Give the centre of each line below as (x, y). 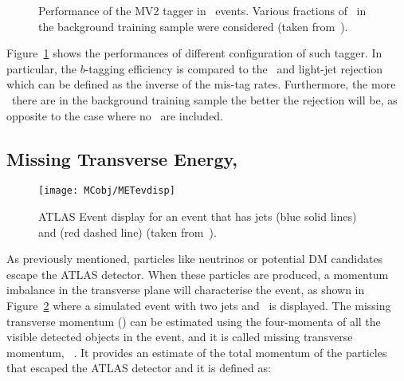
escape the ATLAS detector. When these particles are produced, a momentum (198, 274)
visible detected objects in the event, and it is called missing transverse (180, 337)
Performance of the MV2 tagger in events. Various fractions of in (202, 10)
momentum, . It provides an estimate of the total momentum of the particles (197, 352)
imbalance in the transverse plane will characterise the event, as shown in (186, 290)
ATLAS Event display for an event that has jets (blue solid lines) (198, 216)
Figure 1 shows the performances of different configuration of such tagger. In (194, 53)
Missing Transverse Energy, (122, 158)
